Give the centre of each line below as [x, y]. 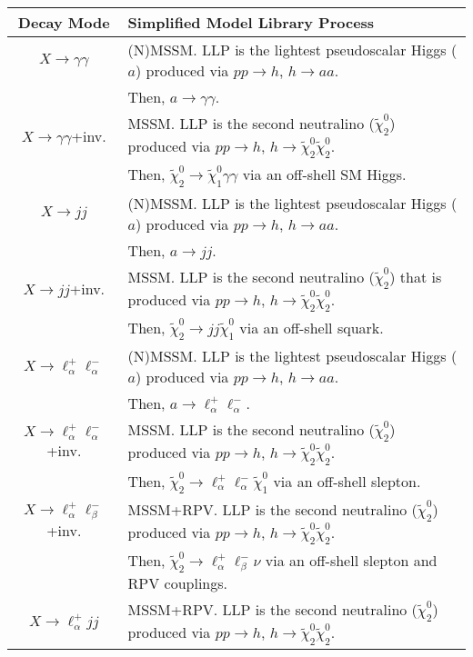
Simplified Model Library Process [251, 22]
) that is [416, 276]
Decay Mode [64, 22]
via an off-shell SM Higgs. [324, 174]
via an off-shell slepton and [351, 561]
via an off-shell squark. [312, 327]
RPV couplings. [178, 583]
